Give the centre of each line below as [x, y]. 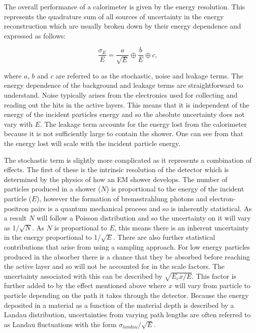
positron [16, 208]
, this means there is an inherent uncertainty [182, 227]
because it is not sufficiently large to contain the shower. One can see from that [124, 133]
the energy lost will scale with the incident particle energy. [92, 143]
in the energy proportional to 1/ [52, 237]
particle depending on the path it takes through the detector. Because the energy [127, 295]
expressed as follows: [35, 35]
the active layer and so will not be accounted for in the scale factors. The [114, 266]
